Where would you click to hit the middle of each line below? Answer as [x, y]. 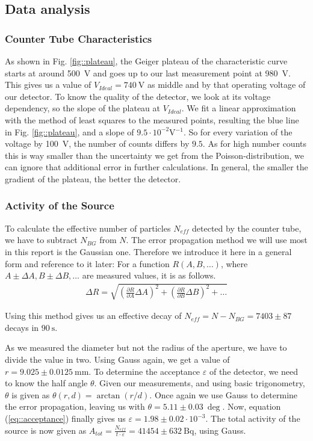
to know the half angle [46, 383]
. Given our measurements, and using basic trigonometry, [200, 383]
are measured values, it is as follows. [149, 275]
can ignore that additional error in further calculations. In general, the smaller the [156, 167]
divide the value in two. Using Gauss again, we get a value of [117, 359]
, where [234, 263]
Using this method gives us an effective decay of [93, 316]
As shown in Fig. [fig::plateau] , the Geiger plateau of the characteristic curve [146, 61]
